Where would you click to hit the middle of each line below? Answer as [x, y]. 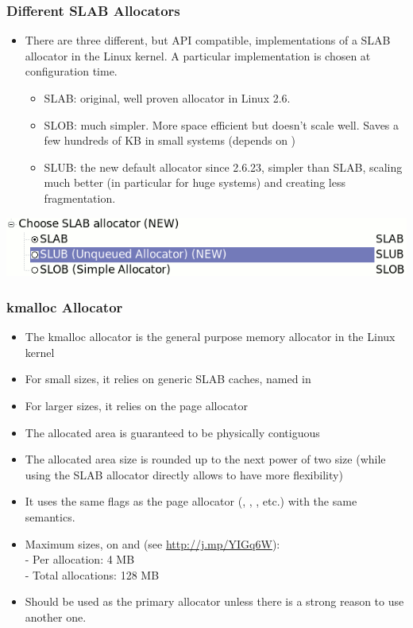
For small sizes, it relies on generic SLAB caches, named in [168, 379]
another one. [56, 616]
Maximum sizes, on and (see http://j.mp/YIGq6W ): [152, 543]
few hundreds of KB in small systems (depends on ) [170, 140]
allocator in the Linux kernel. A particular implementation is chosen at [198, 55]
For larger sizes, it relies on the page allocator [137, 405]
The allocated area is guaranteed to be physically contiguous [172, 432]
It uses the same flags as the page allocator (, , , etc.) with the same [191, 501]
